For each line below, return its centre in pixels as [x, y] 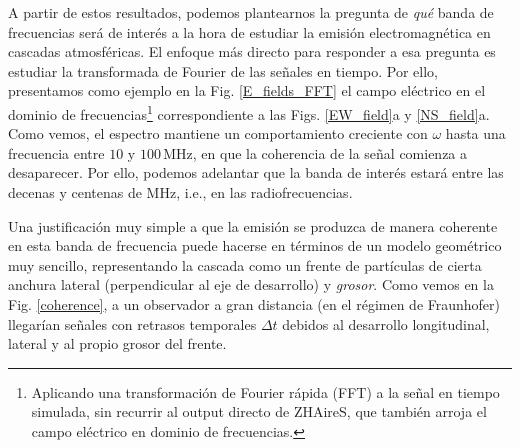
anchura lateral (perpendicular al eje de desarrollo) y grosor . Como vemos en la [251, 284]
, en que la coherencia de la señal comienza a [330, 152]
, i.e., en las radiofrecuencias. [264, 192]
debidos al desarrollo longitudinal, [386, 323]
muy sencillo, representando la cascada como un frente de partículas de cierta [245, 264]
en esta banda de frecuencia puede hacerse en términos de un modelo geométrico [255, 245]
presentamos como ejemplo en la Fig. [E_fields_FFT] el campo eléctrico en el [247, 90]
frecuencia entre [56, 152]
